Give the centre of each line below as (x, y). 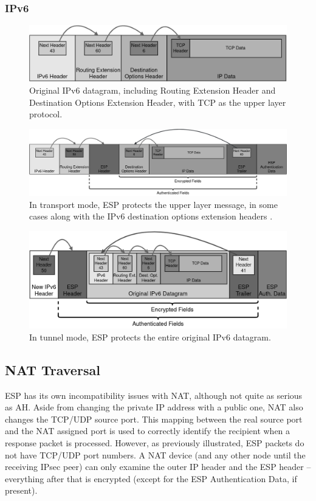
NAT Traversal (53, 369)
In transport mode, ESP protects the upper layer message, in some (153, 204)
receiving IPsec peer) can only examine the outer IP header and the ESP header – (158, 467)
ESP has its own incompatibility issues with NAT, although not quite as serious (154, 395)
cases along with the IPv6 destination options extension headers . (151, 216)
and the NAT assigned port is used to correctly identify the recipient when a (148, 431)
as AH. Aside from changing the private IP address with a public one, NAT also (154, 407)
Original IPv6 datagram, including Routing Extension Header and (153, 90)
